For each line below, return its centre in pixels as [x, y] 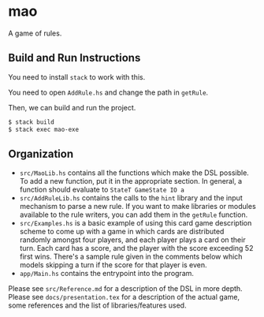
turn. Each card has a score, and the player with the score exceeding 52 [136, 248]
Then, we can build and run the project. [72, 107]
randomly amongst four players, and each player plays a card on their [132, 240]
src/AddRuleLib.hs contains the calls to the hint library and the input [131, 198]
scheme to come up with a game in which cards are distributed [122, 232]
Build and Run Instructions [74, 58]
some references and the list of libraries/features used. [97, 305]
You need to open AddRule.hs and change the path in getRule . [108, 92]
